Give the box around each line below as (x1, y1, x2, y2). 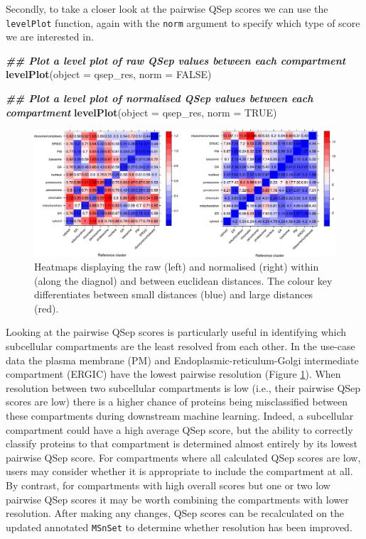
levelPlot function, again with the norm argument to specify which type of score (6, 15, 360, 30)
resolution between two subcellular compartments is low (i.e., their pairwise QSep (6, 380, 361, 395)
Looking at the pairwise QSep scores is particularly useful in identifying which (6, 325, 347, 339)
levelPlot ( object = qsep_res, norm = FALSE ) (6, 67, 212, 82)
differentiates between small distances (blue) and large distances (34, 287, 313, 302)
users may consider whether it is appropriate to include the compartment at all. (6, 464, 353, 479)
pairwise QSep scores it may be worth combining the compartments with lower (6, 491, 349, 506)
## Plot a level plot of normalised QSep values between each (6, 91, 313, 106)
